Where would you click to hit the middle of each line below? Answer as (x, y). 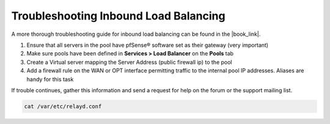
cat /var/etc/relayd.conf (63, 106)
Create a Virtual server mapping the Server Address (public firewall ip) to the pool (129, 62)
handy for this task (50, 79)
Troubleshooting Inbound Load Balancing (118, 16)
